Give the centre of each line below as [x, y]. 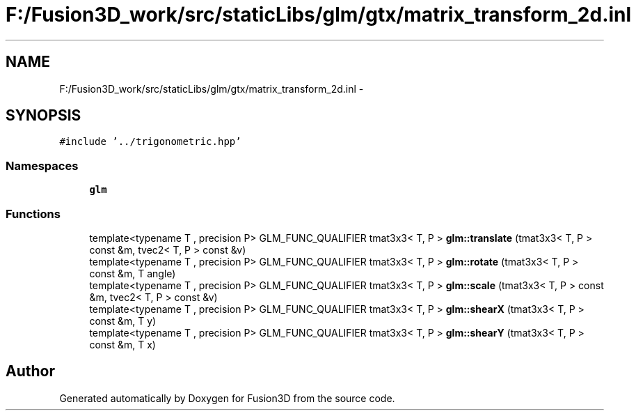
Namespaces [42, 165]
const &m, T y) [123, 321]
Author [30, 371]
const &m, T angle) [133, 273]
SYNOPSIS [43, 116]
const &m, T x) [122, 344]
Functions [33, 214]
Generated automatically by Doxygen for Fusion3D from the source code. [227, 398]
